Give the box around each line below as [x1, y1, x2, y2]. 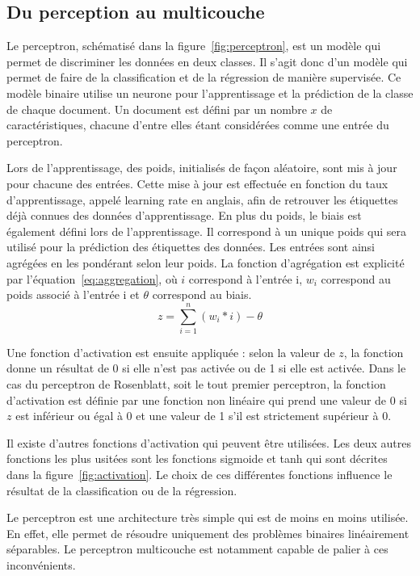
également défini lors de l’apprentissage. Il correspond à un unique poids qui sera [6, 222, 406, 239]
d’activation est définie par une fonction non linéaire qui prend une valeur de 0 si [6, 391, 407, 408]
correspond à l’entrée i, [188, 270, 303, 287]
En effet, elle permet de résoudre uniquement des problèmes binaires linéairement [6, 524, 409, 541]
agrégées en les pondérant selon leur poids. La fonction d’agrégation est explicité [6, 254, 405, 271]
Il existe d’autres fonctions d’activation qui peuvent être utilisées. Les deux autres [6, 434, 411, 451]
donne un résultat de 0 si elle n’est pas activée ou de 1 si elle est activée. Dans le [6, 359, 406, 376]
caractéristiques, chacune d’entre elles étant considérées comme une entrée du [6, 116, 389, 133]
